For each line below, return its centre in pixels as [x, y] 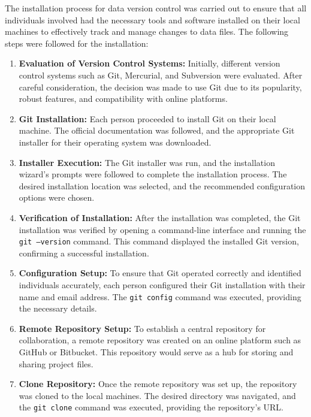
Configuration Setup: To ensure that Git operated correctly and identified [160, 273]
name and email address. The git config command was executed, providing [160, 296]
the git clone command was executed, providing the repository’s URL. [151, 407]
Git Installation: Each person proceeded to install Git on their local [147, 118]
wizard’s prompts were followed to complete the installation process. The [153, 174]
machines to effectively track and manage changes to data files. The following [147, 31]
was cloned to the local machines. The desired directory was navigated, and [157, 395]
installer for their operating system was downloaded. [115, 142]
